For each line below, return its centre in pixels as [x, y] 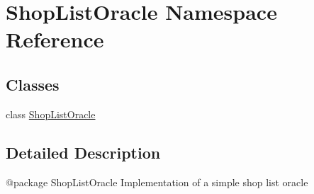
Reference [55, 39]
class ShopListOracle [51, 114]
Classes [33, 84]
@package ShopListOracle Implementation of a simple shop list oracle [157, 182]
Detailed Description [83, 152]
